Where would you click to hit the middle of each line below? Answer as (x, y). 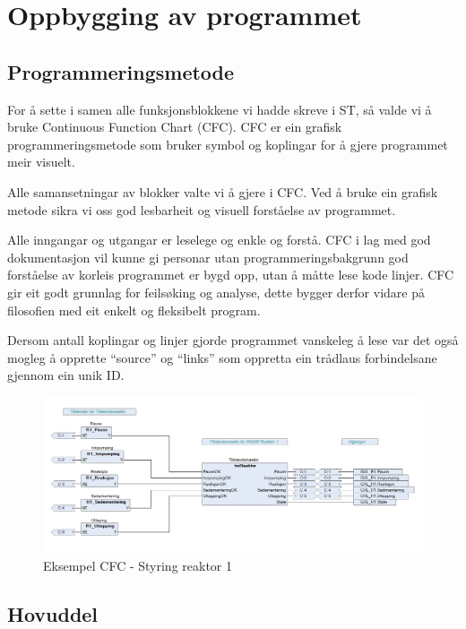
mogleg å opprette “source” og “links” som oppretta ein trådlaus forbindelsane (222, 357)
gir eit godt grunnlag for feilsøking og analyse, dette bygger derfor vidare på (216, 292)
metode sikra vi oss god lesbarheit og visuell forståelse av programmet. (202, 209)
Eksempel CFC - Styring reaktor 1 (138, 565)
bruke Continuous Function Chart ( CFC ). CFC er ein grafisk (175, 127)
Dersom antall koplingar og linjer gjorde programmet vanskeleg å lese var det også (233, 340)
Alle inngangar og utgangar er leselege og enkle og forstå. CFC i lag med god (219, 240)
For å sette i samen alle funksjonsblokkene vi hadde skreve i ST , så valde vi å (220, 109)
